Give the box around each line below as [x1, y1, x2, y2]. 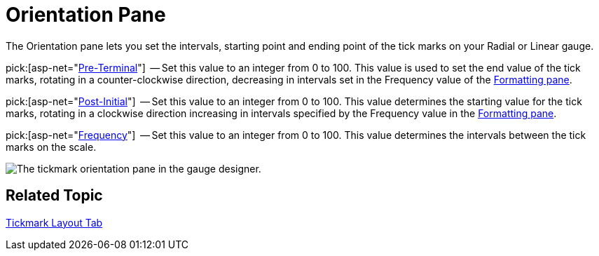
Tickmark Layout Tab [6, 216, 103, 229]
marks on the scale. [6, 140, 97, 153]
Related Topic [6, 187, 103, 205]
